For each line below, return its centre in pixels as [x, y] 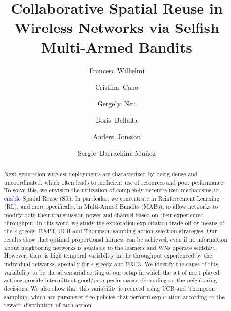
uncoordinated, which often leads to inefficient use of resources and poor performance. [115, 182]
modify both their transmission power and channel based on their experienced [104, 215]
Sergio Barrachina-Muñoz [117, 153]
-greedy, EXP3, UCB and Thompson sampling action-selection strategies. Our [117, 231]
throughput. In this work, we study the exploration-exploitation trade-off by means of [114, 223]
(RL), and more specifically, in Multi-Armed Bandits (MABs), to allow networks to [111, 206]
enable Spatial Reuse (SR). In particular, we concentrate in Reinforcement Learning [112, 198]
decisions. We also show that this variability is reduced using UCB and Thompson [110, 289]
